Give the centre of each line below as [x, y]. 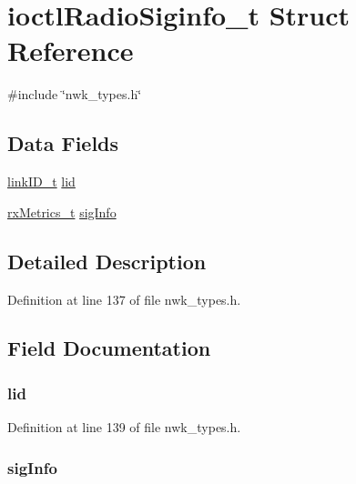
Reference [71, 50]
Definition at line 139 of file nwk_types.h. [124, 427]
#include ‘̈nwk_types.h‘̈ [75, 94]
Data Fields [63, 143]
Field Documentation [109, 348]
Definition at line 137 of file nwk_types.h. [124, 299]
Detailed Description [107, 261]
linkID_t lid [41, 181]
